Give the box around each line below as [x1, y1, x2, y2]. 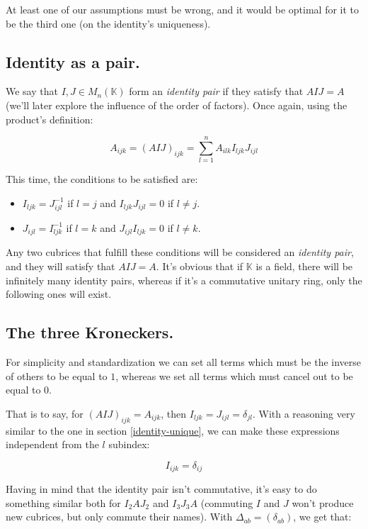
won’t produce [292, 495, 354, 510]
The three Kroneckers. [6, 321, 174, 343]
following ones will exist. [6, 286, 112, 301]
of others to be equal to [6, 368, 108, 383]
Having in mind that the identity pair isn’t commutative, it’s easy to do [6, 481, 317, 496]
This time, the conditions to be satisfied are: [6, 172, 198, 186]
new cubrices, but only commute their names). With [6, 509, 233, 524]
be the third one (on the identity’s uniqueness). [6, 16, 211, 30]
